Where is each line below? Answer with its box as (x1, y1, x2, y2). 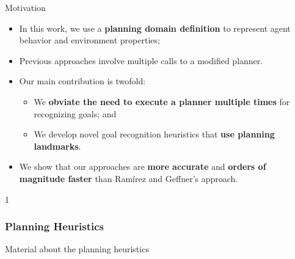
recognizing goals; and (34, 107, 117, 120)
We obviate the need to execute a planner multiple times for (34, 95, 290, 108)
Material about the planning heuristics (5, 243, 149, 255)
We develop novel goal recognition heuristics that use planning (34, 128, 275, 140)
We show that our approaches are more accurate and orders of (19, 160, 266, 173)
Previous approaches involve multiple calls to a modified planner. (19, 54, 263, 67)
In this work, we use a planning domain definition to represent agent (19, 21, 291, 34)
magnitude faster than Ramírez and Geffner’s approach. (19, 172, 238, 184)
